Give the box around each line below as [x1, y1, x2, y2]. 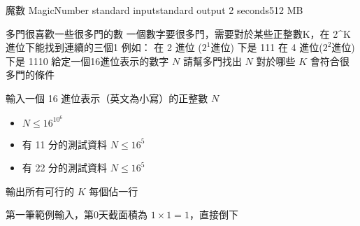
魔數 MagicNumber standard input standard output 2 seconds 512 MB [6, 3, 303, 17]
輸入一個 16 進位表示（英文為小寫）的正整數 [6, 90, 208, 105]
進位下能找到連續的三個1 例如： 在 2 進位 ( [6, 40, 202, 55]
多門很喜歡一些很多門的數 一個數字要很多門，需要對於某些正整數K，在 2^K [6, 26, 351, 41]
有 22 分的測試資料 [22, 160, 108, 175]
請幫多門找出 [182, 53, 242, 68]
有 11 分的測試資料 [22, 136, 108, 151]
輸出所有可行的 [6, 183, 74, 198]
